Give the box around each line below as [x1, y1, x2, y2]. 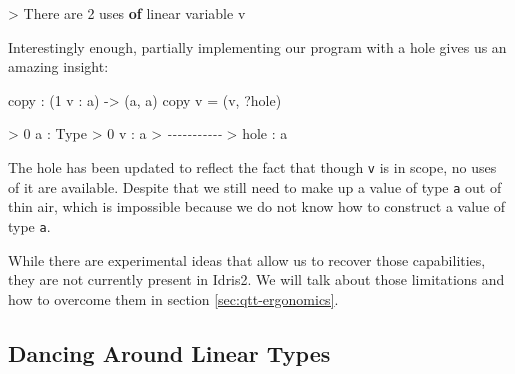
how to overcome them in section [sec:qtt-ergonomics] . [8, 288, 339, 309]
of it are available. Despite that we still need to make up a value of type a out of [8, 176, 502, 197]
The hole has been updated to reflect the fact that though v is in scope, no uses [8, 156, 497, 177]
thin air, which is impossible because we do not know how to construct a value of [8, 196, 506, 217]
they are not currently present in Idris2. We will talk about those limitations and [8, 269, 505, 290]
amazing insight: [8, 56, 109, 77]
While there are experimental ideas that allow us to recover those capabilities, [8, 249, 486, 270]
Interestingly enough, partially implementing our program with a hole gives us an [8, 36, 507, 57]
